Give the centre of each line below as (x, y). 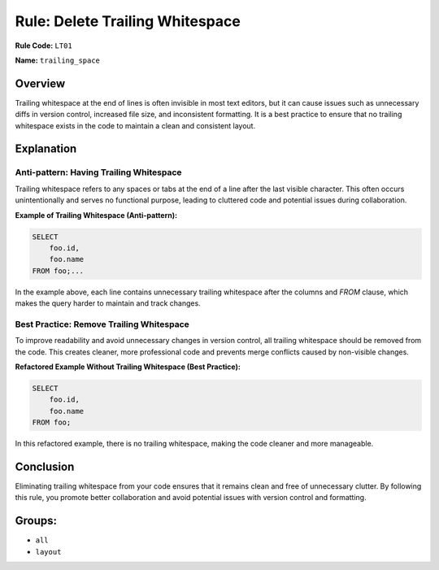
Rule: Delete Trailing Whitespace (128, 21)
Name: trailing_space (58, 60)
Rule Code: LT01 (43, 46)
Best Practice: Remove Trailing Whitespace (102, 324)
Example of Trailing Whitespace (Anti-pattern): (96, 215)
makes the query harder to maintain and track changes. (108, 303)
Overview (40, 83)
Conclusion (45, 466)
